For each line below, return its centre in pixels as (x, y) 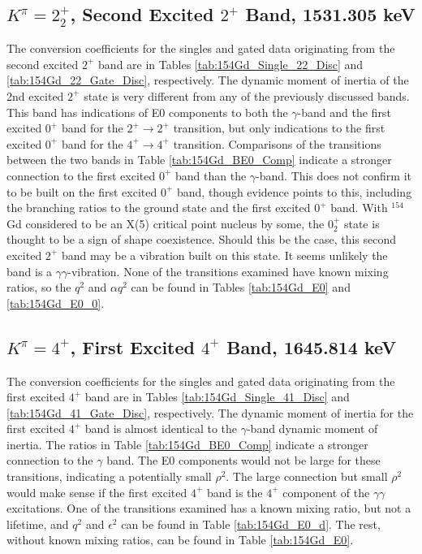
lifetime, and (38, 524)
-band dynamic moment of (312, 428)
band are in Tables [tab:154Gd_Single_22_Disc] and (231, 64)
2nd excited (35, 95)
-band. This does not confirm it (334, 175)
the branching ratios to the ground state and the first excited (159, 208)
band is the (235, 492)
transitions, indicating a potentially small (109, 476)
